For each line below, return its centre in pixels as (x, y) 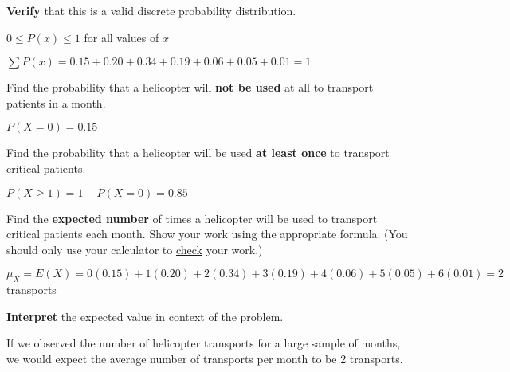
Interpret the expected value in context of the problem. (145, 316)
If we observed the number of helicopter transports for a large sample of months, (204, 343)
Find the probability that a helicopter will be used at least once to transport (198, 153)
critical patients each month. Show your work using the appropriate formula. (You (207, 234)
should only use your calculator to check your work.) (135, 249)
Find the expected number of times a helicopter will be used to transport (192, 218)
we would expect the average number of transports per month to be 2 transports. (205, 358)
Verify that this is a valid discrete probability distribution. (151, 10)
